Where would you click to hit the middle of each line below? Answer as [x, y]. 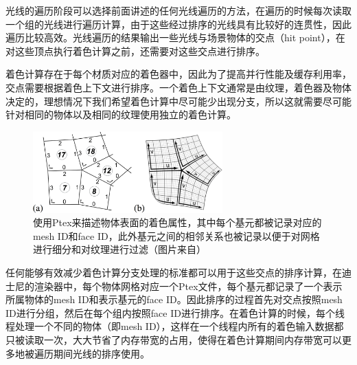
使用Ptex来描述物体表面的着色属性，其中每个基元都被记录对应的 [177, 222]
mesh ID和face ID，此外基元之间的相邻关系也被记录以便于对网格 [176, 235]
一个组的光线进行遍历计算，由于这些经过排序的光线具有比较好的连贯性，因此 [178, 24]
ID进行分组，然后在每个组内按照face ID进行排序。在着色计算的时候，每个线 [175, 312]
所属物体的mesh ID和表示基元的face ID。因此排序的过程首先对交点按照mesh [174, 299]
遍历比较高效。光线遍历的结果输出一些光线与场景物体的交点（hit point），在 [175, 37]
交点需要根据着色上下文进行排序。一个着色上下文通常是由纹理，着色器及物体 [178, 87]
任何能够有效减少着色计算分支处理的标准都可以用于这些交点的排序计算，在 [174, 273]
